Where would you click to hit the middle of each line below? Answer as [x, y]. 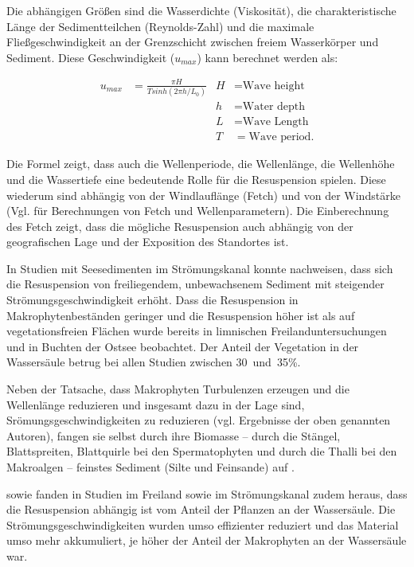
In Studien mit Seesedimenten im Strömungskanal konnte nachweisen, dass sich [200, 268]
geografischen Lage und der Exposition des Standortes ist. [148, 242]
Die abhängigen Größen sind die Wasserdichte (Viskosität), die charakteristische [201, 10]
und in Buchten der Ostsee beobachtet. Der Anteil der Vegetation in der [183, 346]
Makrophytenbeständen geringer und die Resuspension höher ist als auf [181, 315]
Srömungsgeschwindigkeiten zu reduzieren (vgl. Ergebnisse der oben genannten [199, 420]
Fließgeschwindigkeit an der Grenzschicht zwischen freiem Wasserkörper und [193, 42]
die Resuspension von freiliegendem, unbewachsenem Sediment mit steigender [195, 284]
